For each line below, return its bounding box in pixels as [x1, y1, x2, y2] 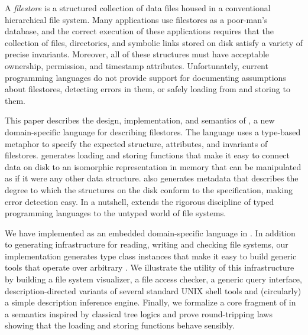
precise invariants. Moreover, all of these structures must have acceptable [5, 48, 270, 60]
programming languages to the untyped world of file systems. [5, 207, 226, 219]
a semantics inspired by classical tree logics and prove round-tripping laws [5, 307, 273, 320]
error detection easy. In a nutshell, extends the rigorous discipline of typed [5, 195, 274, 207]
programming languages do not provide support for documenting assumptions [5, 71, 286, 83]
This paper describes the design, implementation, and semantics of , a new [5, 114, 275, 126]
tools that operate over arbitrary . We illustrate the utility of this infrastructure [5, 261, 294, 274]
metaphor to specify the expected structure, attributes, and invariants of [5, 137, 268, 149]
